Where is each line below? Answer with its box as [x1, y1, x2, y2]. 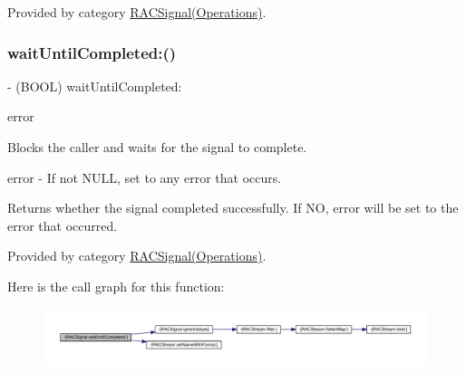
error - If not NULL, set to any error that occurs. [7, 167, 282, 186]
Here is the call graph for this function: [7, 276, 225, 295]
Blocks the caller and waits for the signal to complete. [7, 138, 307, 156]
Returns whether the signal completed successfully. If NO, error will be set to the [7, 198, 459, 217]
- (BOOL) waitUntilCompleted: [7, 76, 182, 95]
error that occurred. [7, 215, 118, 234]
